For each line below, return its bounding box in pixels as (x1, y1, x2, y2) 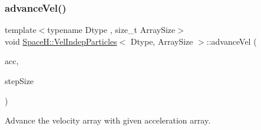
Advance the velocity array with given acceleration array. (5, 114, 211, 126)
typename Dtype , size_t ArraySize (47, 24, 176, 36)
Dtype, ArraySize (130, 35, 193, 47)
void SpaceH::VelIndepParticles (5, 35, 117, 47)
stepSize (5, 75, 34, 86)
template (5, 24, 37, 36)
